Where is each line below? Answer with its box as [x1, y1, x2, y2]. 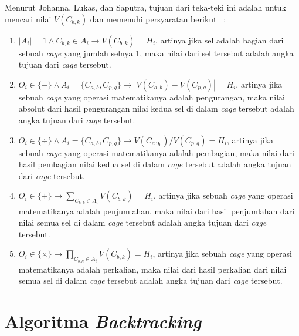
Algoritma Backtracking [5, 308, 202, 333]
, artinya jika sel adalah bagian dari [155, 33, 284, 46]
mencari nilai [5, 12, 52, 25]
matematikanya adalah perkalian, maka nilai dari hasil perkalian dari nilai [18, 263, 287, 275]
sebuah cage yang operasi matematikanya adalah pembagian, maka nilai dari [18, 146, 294, 159]
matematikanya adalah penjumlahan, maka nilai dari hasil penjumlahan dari [18, 204, 295, 217]
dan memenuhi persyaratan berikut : [90, 12, 226, 25]
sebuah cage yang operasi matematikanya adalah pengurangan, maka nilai [18, 90, 286, 103]
